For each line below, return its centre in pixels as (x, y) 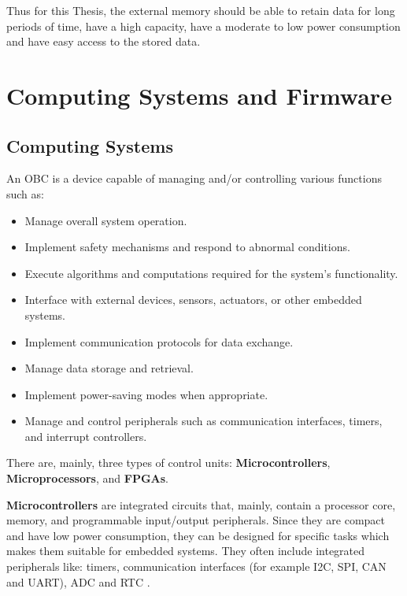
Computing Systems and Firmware (199, 95)
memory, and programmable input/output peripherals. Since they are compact (196, 520)
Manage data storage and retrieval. (109, 368)
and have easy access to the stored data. (104, 41)
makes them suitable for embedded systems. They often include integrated (186, 551)
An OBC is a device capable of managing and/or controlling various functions (194, 178)
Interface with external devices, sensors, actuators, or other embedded (193, 300)
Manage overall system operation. (106, 220)
